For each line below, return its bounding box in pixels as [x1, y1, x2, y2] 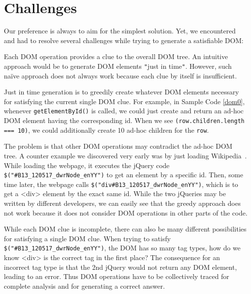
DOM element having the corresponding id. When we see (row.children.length [4, 115, 245, 125]
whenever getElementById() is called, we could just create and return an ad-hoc [4, 106, 244, 116]
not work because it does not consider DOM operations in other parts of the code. [4, 207, 248, 217]
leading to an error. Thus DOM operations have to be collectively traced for [4, 271, 229, 281]
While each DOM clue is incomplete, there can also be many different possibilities [4, 224, 247, 234]
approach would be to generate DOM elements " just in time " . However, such [4, 61, 232, 71]
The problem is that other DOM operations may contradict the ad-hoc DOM [4, 141, 233, 151]
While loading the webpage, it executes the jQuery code [4, 160, 170, 170]
